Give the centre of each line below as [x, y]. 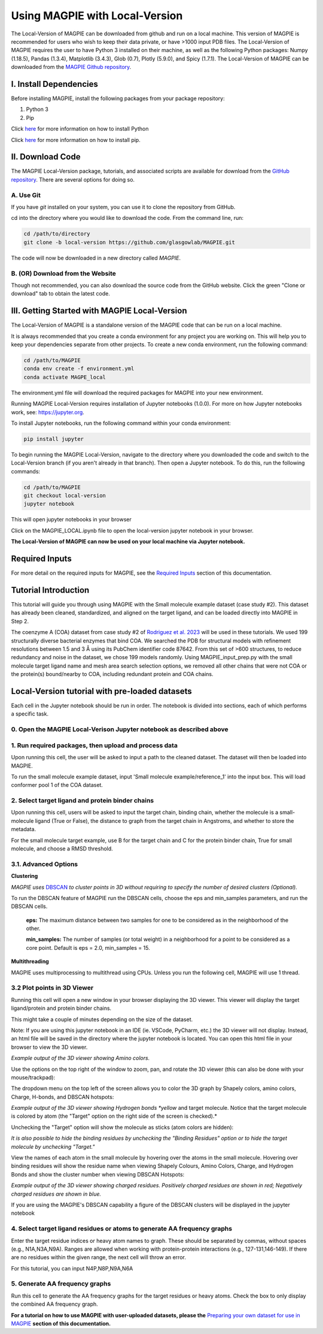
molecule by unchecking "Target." [53, 1146]
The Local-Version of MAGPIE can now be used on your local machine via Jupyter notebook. [128, 542]
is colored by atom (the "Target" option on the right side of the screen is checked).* [114, 1116]
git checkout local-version [65, 496]
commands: [26, 471]
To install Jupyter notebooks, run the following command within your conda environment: [121, 423]
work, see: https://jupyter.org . [48, 412]
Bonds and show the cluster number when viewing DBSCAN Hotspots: [98, 1174]
